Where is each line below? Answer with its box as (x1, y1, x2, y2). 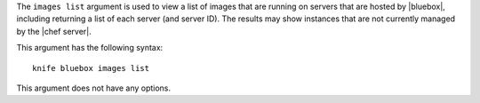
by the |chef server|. (16, 26, 92, 36)
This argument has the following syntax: (16, 43, 164, 53)
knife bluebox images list (32, 63, 150, 73)
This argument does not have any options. (16, 83, 172, 93)
